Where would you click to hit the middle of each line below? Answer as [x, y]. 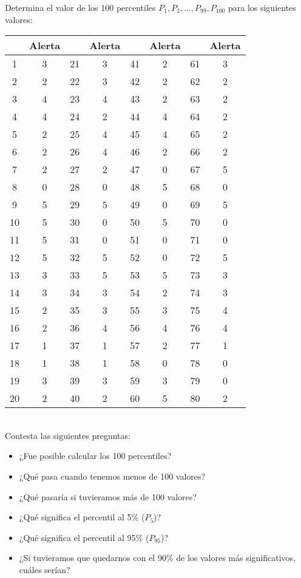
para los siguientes [262, 7]
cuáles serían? [45, 569]
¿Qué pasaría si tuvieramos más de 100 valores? [108, 496]
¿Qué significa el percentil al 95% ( [84, 537]
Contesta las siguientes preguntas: [68, 435]
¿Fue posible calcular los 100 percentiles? [95, 456]
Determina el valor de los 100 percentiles [80, 7]
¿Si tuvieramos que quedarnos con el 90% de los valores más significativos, [157, 558]
